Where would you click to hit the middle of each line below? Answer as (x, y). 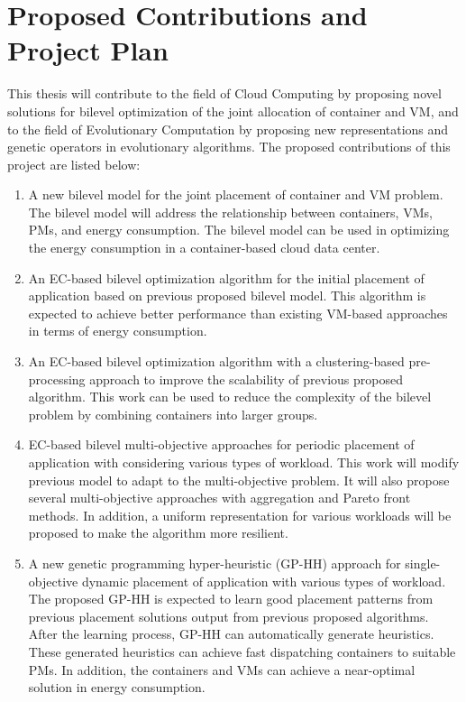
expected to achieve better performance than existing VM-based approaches (238, 313)
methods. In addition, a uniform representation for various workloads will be (240, 515)
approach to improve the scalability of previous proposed (246, 379)
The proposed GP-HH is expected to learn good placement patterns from (231, 599)
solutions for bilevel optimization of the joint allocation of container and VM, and (233, 111)
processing (57, 379)
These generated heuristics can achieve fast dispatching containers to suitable (242, 651)
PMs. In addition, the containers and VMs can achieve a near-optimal (222, 669)
